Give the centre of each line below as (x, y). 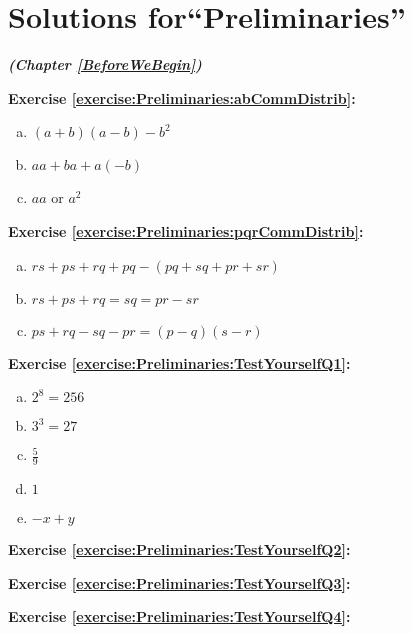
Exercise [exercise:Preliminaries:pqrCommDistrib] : (186, 230)
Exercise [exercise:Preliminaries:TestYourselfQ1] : (179, 362)
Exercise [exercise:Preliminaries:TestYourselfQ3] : (179, 582)
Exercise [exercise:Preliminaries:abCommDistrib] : (182, 97)
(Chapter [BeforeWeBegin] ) (105, 64)
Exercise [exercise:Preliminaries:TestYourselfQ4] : (179, 616)
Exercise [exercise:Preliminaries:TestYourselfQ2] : (179, 548)
